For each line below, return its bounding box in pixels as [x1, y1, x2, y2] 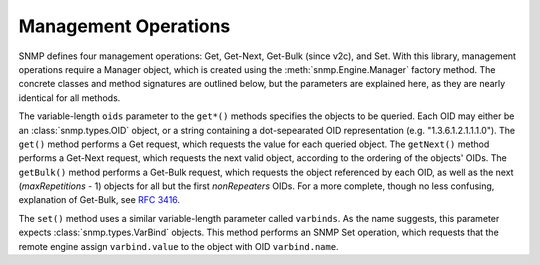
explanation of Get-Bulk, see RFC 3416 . [18, 194, 180, 206]
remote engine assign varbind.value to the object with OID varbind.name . [18, 240, 339, 252]
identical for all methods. [18, 91, 121, 104]
